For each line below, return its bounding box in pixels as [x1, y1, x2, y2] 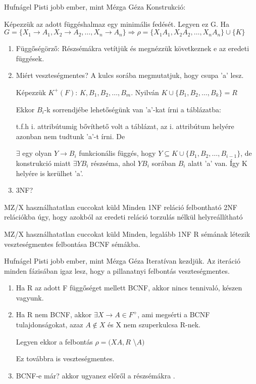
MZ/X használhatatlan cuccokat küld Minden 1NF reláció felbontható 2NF [4, 201, 237, 212]
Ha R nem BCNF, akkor [16, 309, 92, 320]
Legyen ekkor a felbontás [16, 336, 93, 347]
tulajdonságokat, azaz [16, 319, 83, 330]
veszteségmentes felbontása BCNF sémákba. [4, 238, 140, 249]
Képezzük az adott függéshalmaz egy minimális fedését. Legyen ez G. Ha [4, 18, 230, 29]
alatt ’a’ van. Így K [188, 157, 248, 168]
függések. [16, 53, 44, 63]
